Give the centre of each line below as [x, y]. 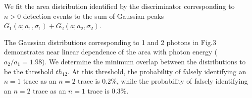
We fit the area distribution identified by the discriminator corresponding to [119, 6]
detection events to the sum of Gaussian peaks [94, 16]
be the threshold [29, 71]
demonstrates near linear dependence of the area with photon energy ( [111, 52]
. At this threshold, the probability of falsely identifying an [157, 71]
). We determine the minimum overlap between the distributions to [144, 61]
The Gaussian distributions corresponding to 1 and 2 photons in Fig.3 [110, 42]
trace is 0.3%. [108, 90]
